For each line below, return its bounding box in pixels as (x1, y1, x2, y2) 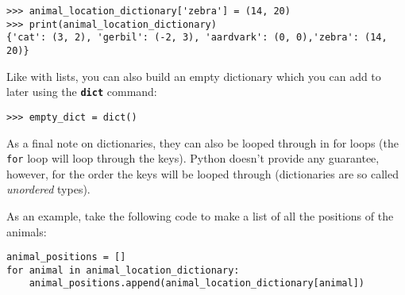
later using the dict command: (6, 83, 157, 100)
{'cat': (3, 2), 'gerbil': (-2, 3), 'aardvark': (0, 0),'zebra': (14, (6, 32, 388, 44)
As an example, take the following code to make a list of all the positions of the (6, 207, 394, 224)
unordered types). (6, 181, 91, 197)
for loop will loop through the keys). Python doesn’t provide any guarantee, (6, 150, 380, 167)
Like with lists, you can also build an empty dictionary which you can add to (6, 67, 381, 84)
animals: (6, 223, 47, 239)
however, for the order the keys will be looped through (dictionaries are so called (6, 165, 399, 182)
